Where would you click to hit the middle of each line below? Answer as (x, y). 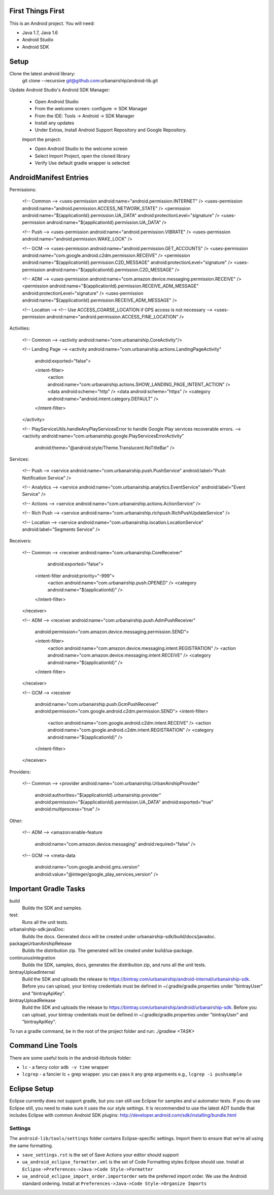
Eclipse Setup (32, 1089)
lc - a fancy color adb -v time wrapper (65, 1067)
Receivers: (20, 541)
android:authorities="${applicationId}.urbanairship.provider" (98, 795)
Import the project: (42, 139)
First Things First (37, 11)
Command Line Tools (43, 1046)
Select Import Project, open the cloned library (82, 156)
